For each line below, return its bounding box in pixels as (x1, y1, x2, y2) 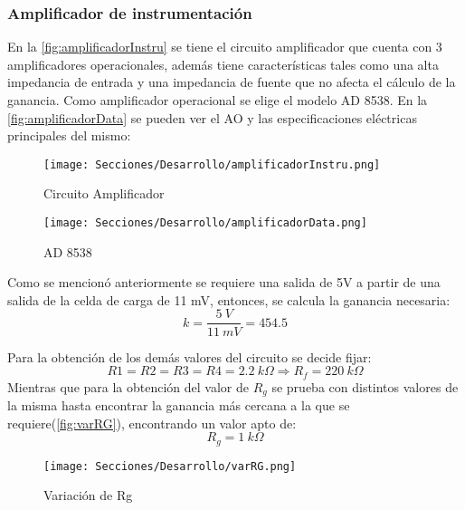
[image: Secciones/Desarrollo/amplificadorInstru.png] (43, 158, 381, 171)
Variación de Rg (43, 486, 133, 505)
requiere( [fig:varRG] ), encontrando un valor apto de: (7, 413, 297, 432)
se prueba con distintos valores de (271, 377, 459, 396)
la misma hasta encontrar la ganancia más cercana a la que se (7, 396, 350, 415)
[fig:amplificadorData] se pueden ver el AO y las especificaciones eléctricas (7, 108, 417, 127)
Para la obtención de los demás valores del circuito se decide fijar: (7, 347, 372, 366)
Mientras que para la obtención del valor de (7, 377, 249, 396)
